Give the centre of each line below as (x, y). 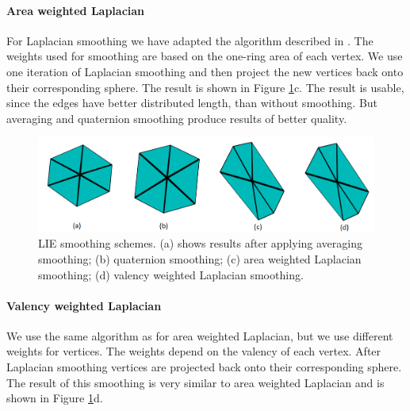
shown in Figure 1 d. (55, 398)
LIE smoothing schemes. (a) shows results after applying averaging (200, 243)
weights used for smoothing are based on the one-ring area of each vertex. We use (205, 56)
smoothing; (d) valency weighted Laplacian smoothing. (171, 274)
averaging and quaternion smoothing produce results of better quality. (177, 118)
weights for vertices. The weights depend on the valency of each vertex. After (194, 351)
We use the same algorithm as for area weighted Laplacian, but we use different (200, 335)
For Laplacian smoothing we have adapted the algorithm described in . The (190, 40)
